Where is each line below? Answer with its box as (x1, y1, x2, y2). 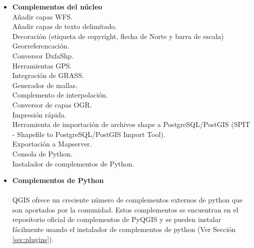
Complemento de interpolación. (12, 89, 108, 100)
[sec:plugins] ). (12, 233, 54, 244)
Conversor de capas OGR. (12, 99, 92, 109)
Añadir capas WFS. (12, 11, 73, 21)
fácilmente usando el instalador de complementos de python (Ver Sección (12, 224, 236, 234)
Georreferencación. (12, 40, 69, 51)
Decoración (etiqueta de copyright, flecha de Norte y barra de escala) (12, 30, 224, 41)
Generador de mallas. (12, 79, 77, 90)
